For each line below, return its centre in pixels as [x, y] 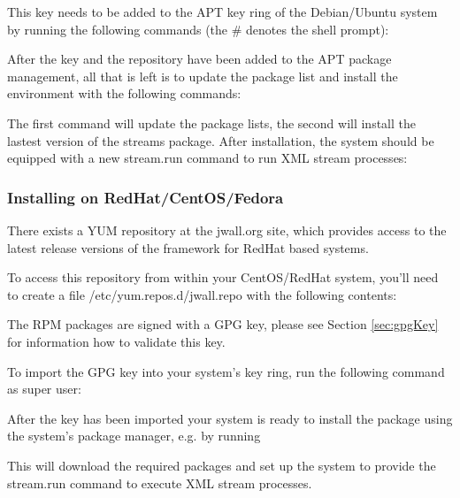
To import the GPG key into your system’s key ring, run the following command [226, 371]
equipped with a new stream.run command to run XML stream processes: [207, 158]
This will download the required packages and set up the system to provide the [222, 465]
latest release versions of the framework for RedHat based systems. [188, 247]
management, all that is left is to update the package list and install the [203, 76]
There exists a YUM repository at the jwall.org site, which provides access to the [227, 230]
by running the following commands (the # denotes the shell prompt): [198, 29]
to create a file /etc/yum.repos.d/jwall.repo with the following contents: [202, 294]
